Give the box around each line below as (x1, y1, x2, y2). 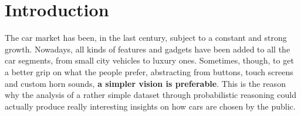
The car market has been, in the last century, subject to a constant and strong (5, 31, 287, 44)
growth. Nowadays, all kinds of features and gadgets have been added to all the (5, 43, 290, 55)
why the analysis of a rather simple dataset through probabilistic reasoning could (5, 89, 296, 101)
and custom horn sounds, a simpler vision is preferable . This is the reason (5, 77, 286, 89)
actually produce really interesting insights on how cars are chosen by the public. (5, 100, 296, 112)
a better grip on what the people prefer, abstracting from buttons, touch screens (5, 65, 293, 78)
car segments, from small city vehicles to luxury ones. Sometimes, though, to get (5, 54, 294, 66)
